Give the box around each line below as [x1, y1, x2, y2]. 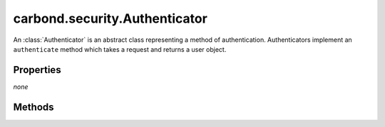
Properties [13, 64, 61, 76]
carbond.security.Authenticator [13, 11, 208, 26]
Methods [13, 101, 54, 113]
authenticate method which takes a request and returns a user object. [13, 45, 227, 53]
